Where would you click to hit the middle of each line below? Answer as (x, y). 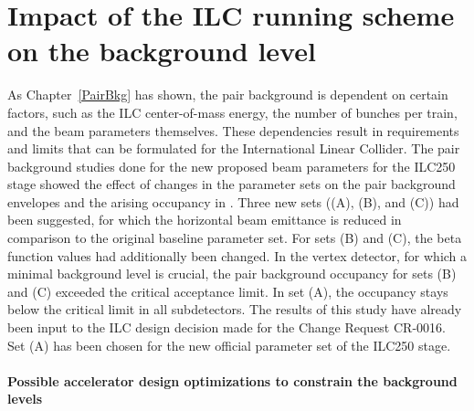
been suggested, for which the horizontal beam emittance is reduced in (205, 220)
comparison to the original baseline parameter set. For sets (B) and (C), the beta (235, 238)
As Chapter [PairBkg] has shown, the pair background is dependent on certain (228, 95)
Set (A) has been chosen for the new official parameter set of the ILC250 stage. (229, 345)
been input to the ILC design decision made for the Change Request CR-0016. (226, 327)
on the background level (162, 51)
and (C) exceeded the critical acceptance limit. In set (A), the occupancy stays (228, 291)
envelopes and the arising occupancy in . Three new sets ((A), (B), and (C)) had (233, 201)
